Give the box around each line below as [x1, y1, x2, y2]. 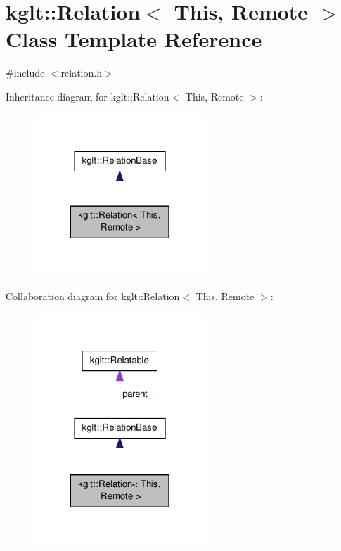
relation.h [60, 65, 102, 80]
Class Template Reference [6, 25, 262, 53]
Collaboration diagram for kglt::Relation [6, 289, 180, 303]
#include [6, 65, 45, 80]
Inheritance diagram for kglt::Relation [6, 89, 169, 103]
